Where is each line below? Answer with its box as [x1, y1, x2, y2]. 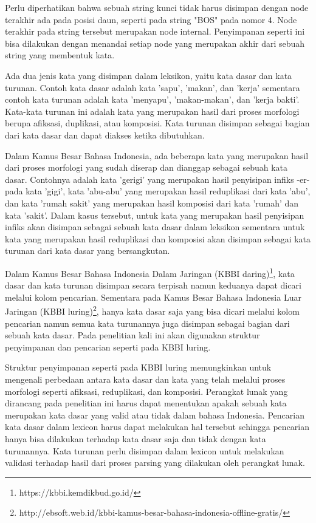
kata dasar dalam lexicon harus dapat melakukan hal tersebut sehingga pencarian [5, 420, 310, 433]
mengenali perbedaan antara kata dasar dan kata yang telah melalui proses [5, 372, 286, 385]
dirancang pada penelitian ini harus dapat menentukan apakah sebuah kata [5, 397, 287, 409]
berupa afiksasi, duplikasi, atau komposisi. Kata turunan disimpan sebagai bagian [5, 117, 310, 129]
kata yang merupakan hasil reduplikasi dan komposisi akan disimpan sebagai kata [5, 232, 311, 245]
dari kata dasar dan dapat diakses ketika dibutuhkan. [5, 128, 205, 141]
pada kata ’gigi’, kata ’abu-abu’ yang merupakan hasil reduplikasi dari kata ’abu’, [5, 185, 311, 197]
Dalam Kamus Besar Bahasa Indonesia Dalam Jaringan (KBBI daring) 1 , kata [5, 265, 295, 279]
